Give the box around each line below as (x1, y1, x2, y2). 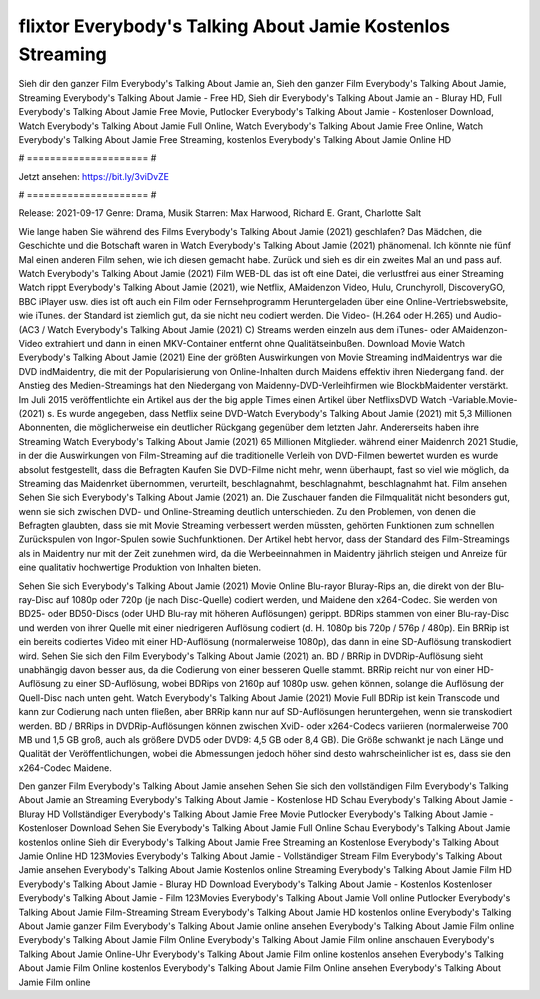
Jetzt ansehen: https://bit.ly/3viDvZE (18, 170, 170, 182)
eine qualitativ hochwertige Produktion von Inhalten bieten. (18, 561, 262, 574)
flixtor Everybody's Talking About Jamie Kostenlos (18, 15, 450, 37)
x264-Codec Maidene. (18, 761, 112, 774)
